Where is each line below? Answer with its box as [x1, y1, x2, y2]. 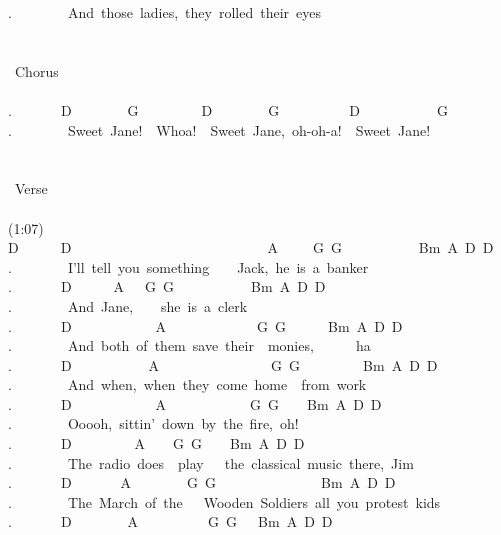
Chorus [14, 60, 59, 81]
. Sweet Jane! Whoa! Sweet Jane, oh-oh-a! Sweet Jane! [8, 119, 431, 140]
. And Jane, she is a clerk [8, 295, 248, 316]
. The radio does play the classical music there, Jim [8, 452, 414, 473]
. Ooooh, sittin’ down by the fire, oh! [8, 413, 299, 434]
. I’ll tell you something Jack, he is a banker [8, 256, 369, 277]
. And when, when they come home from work [8, 374, 367, 395]
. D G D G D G [8, 99, 448, 120]
